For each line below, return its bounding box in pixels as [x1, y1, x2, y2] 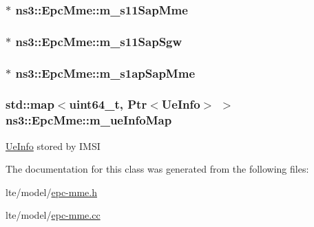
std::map [6, 96, 54, 113]
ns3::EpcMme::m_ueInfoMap [6, 111, 172, 129]
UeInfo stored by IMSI [6, 138, 101, 153]
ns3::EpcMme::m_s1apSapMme [15, 64, 196, 81]
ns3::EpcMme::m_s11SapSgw [15, 32, 182, 50]
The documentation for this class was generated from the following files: [6, 162, 309, 176]
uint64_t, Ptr [69, 96, 147, 113]
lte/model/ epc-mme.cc [6, 208, 101, 222]
